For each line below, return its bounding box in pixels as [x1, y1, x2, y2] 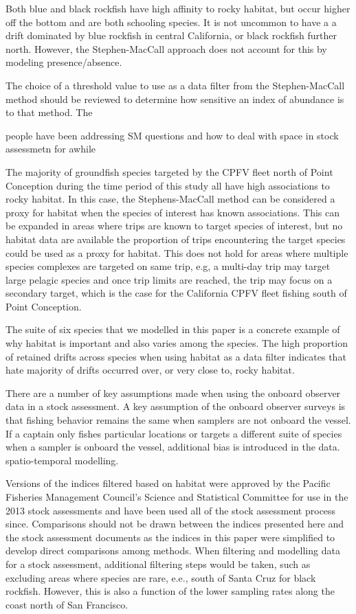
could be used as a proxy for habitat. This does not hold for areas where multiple [5, 245, 348, 260]
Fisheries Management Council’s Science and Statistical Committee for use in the [5, 490, 348, 503]
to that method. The [5, 105, 93, 120]
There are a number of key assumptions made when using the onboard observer [5, 385, 341, 400]
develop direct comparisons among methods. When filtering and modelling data [5, 543, 340, 558]
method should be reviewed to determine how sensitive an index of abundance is [5, 91, 344, 106]
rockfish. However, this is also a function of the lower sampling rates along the [5, 584, 335, 598]
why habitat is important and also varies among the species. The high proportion [5, 336, 348, 350]
